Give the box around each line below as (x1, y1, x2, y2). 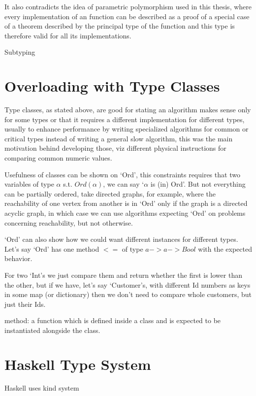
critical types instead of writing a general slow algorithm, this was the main (4, 133, 233, 143)
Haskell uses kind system (4, 382, 79, 393)
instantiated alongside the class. (4, 325, 100, 335)
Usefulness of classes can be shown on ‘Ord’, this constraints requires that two (4, 169, 240, 179)
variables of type (4, 179, 54, 189)
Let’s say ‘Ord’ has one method (4, 243, 99, 254)
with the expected (198, 243, 252, 254)
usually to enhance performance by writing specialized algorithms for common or (4, 124, 249, 134)
